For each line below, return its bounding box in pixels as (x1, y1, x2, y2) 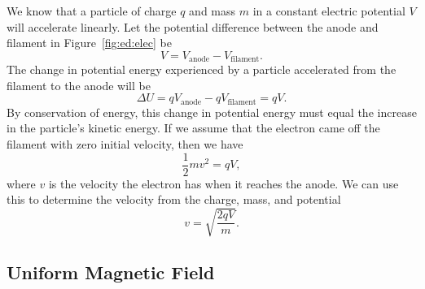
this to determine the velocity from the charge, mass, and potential (7, 191, 341, 208)
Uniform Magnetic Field (7, 259, 215, 284)
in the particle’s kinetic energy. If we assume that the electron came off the (7, 119, 380, 136)
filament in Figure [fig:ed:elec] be (7, 34, 172, 51)
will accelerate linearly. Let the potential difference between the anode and (7, 18, 379, 35)
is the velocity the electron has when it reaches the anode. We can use (48, 175, 399, 192)
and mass (189, 2, 236, 19)
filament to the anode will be (7, 76, 151, 93)
